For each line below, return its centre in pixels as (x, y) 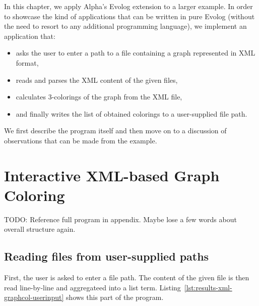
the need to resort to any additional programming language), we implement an (125, 26)
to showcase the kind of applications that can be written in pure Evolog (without (129, 16)
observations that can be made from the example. (81, 140)
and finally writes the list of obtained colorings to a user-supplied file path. (132, 113)
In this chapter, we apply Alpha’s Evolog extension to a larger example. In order (128, 6)
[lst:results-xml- (208, 287)
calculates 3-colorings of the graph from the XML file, (99, 97)
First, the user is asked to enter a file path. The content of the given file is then (127, 277)
